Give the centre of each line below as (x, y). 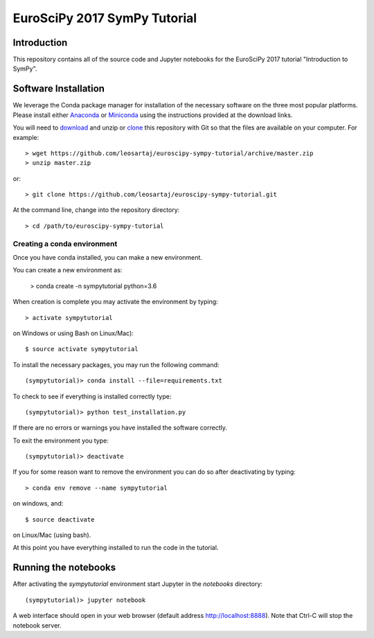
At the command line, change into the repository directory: (96, 210)
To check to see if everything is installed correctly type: (92, 396)
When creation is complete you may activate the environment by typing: (115, 302)
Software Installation (59, 89)
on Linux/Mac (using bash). (52, 535)
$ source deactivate (60, 519)
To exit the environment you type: (61, 441)
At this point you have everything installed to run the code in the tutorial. (116, 548)
